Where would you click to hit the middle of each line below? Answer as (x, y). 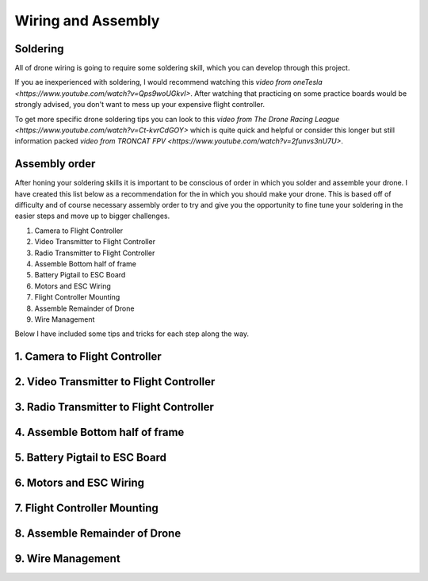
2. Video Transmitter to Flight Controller (115, 382)
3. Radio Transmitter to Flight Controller (114, 407)
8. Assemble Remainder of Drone (98, 534)
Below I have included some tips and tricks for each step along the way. (132, 334)
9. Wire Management (67, 559)
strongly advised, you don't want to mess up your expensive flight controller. (140, 105)
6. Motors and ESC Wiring (80, 483)
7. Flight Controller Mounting (86, 508)
